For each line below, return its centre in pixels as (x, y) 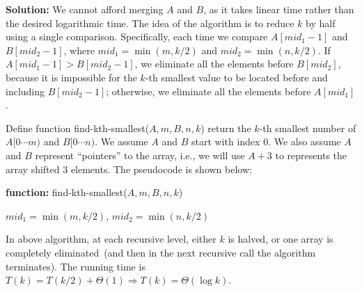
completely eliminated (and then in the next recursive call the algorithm (161, 252)
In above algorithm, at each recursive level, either (111, 239)
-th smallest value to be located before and (236, 77)
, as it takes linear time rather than (279, 9)
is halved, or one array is (281, 239)
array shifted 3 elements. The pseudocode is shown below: (129, 169)
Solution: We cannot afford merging (85, 9)
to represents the (311, 155)
